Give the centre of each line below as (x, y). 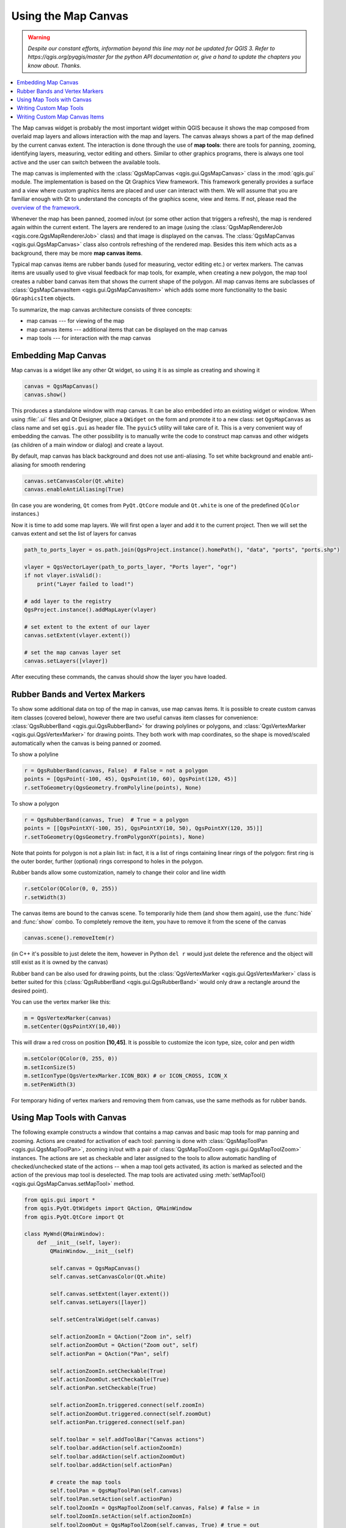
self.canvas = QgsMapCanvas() (95, 1268)
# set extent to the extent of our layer (87, 627)
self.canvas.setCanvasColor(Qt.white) (108, 1277)
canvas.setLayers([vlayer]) (66, 661)
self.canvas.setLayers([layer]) (98, 1302)
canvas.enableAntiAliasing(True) (74, 490)
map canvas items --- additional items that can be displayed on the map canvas (127, 329)
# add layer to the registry (68, 601)
